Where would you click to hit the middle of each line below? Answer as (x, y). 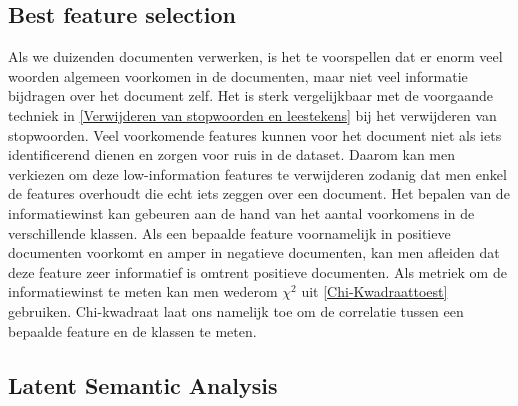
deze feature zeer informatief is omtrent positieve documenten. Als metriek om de (257, 271)
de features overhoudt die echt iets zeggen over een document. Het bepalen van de (259, 193)
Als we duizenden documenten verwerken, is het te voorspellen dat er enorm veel (255, 56)
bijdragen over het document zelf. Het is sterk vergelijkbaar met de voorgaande (250, 95)
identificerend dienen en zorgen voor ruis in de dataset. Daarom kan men (231, 154)
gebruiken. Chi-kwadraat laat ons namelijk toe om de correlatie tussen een (236, 310)
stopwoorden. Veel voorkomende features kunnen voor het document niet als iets (255, 134)
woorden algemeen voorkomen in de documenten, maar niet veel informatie (238, 75)
